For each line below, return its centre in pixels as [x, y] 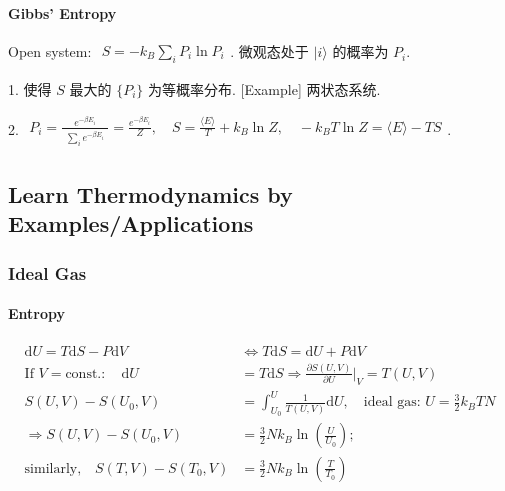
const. [83, 373]
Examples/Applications [131, 223]
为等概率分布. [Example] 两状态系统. [264, 88]
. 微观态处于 [269, 51]
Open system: [50, 51]
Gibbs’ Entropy [62, 12]
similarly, [53, 468]
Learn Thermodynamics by [150, 194]
